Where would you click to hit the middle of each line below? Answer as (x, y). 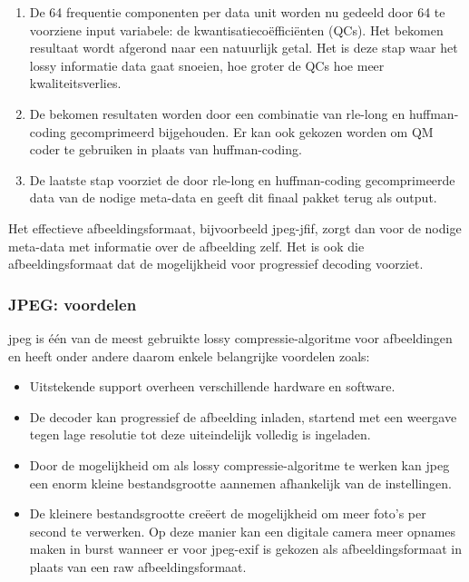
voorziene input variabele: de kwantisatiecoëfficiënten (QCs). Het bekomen (236, 30)
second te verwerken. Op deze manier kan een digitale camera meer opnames (243, 531)
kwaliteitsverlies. (75, 83)
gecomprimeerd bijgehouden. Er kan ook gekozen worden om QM (252, 131)
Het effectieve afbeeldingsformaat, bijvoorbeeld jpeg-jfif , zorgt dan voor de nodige (235, 227)
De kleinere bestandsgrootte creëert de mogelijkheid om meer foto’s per (228, 513)
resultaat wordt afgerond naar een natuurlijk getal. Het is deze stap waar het (244, 48)
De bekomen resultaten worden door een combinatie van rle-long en (217, 113)
